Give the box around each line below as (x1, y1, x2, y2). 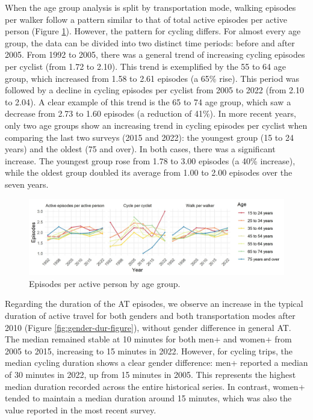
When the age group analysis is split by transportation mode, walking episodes (5, 1, 296, 13)
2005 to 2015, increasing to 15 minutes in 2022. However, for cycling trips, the (5, 344, 293, 357)
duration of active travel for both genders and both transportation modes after (5, 309, 296, 321)
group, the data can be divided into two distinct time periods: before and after (5, 36, 295, 49)
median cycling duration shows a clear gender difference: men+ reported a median (5, 356, 308, 369)
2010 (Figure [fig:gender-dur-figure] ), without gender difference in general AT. (5, 321, 291, 333)
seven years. (5, 178, 49, 190)
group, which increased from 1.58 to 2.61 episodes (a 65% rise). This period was (5, 72, 300, 84)
